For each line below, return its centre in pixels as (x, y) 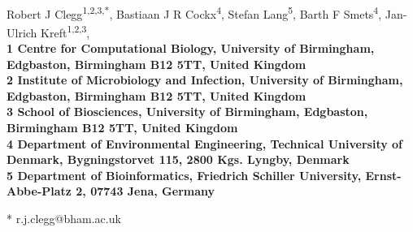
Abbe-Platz (39, 191)
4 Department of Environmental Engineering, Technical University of (205, 143)
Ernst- (383, 175)
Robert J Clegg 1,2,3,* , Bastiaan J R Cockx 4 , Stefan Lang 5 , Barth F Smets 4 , (194, 12)
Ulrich (22, 32)
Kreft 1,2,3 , (65, 31)
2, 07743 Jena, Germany (146, 191)
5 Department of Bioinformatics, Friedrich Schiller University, (184, 175)
